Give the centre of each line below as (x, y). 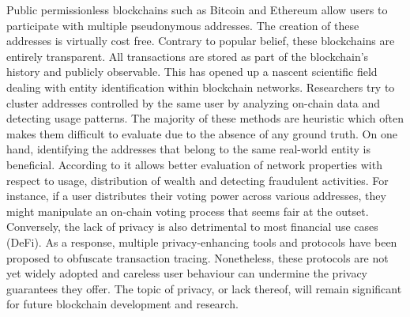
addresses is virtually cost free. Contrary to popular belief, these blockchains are (201, 41)
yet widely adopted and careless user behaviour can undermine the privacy (187, 273)
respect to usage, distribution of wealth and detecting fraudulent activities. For (197, 180)
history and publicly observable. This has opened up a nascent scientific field (192, 72)
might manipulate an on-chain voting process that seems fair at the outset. (188, 211)
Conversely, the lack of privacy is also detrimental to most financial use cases (192, 226)
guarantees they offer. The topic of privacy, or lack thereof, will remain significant (204, 288)
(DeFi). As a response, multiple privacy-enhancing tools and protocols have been (202, 242)
